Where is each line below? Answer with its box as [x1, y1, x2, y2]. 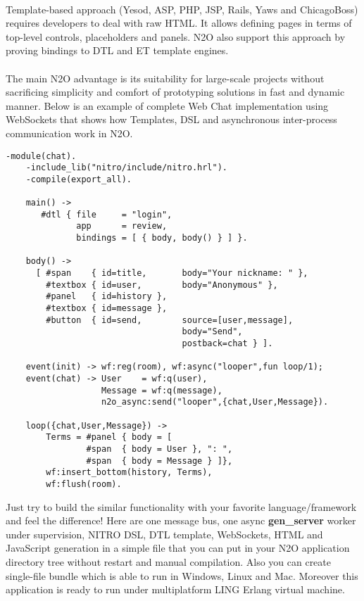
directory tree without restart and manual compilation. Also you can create [6, 554, 331, 569]
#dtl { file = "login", [41, 209, 172, 220]
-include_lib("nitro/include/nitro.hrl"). [25, 163, 227, 173]
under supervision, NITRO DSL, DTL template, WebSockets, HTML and [6, 526, 323, 541]
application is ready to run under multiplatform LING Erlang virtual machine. [6, 582, 345, 597]
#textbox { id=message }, [46, 303, 168, 314]
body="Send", [182, 327, 243, 337]
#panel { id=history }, [46, 291, 168, 302]
